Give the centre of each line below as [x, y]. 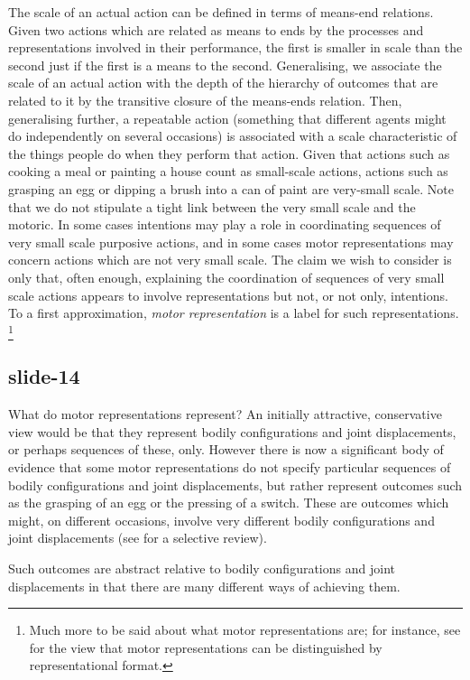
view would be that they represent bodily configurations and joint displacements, [232, 431]
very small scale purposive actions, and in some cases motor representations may [231, 242]
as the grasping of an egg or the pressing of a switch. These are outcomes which [229, 503]
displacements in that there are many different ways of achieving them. [204, 586]
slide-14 [44, 376]
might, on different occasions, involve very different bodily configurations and [221, 520]
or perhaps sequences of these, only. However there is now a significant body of [226, 449]
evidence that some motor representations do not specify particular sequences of [230, 467]
